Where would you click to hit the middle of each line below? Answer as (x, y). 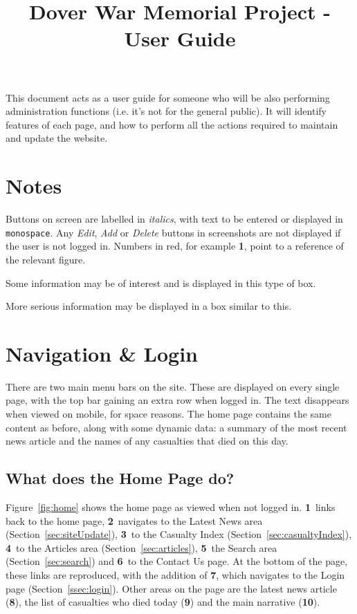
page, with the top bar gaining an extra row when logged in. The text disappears (177, 400)
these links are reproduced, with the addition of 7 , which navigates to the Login (175, 574)
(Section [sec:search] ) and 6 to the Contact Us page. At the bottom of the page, (177, 561)
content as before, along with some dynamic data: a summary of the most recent (176, 427)
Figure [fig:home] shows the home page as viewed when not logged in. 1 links (171, 506)
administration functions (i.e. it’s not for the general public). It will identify (166, 111)
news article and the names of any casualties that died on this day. (147, 441)
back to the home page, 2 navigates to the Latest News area (134, 520)
